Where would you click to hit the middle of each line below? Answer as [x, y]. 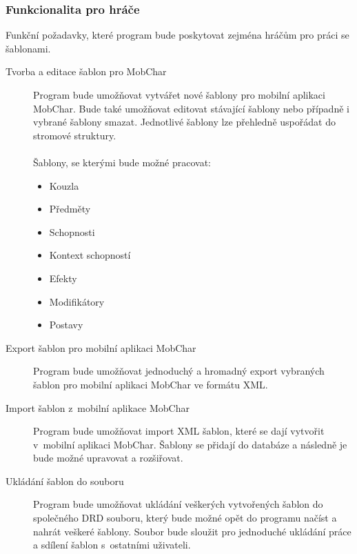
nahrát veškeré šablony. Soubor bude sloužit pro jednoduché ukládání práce [192, 531]
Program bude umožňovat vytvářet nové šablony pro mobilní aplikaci [179, 95]
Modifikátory [77, 301]
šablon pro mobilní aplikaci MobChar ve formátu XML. [151, 384]
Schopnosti [72, 231]
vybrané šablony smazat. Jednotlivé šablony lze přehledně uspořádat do [184, 122]
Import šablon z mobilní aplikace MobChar [98, 407]
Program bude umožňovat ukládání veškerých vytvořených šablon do [178, 504]
